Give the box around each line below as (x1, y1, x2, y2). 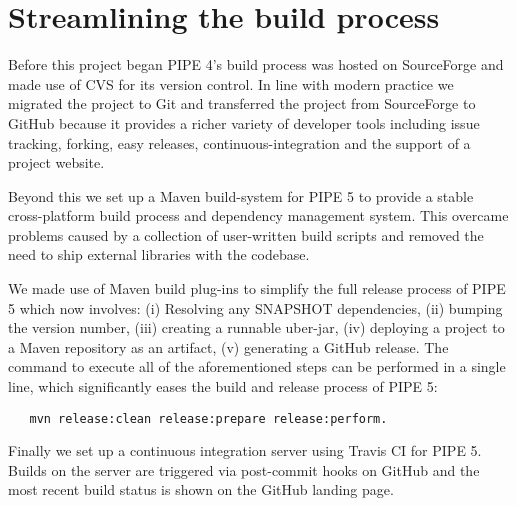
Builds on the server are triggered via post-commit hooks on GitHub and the (8, 459, 480, 480)
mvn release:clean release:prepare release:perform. (29, 411, 388, 426)
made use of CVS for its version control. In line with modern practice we (8, 73, 454, 94)
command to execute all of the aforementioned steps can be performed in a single (8, 356, 506, 377)
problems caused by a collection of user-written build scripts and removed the (8, 224, 484, 245)
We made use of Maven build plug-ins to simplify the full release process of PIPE (8, 278, 506, 299)
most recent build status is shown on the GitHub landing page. (8, 479, 394, 500)
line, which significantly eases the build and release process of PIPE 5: (8, 376, 438, 397)
